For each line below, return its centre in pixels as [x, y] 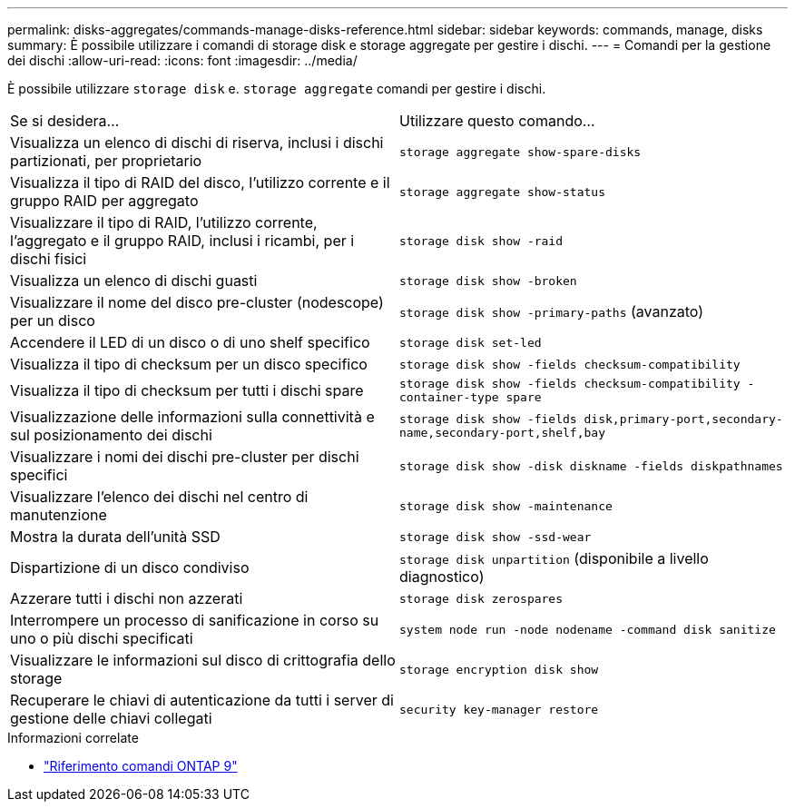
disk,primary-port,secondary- [683, 419]
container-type [449, 397]
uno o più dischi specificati [102, 638]
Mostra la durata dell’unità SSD [115, 537]
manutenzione [59, 515]
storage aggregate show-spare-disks [520, 152]
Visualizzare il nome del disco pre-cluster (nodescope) [197, 302]
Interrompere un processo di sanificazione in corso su [195, 620]
